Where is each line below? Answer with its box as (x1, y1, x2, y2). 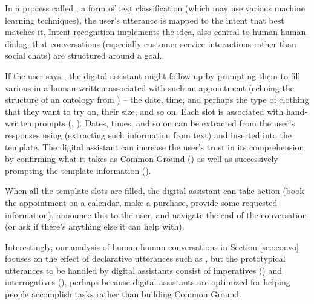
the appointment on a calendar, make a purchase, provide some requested (5, 196, 278, 209)
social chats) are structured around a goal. (5, 49, 162, 62)
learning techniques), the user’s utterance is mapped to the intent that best (5, 13, 284, 26)
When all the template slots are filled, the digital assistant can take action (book (5, 184, 304, 197)
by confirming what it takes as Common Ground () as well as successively (5, 152, 278, 165)
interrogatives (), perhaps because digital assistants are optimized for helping (5, 276, 290, 288)
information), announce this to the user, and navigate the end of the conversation (5, 208, 307, 221)
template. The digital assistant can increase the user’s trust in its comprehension (5, 140, 304, 153)
